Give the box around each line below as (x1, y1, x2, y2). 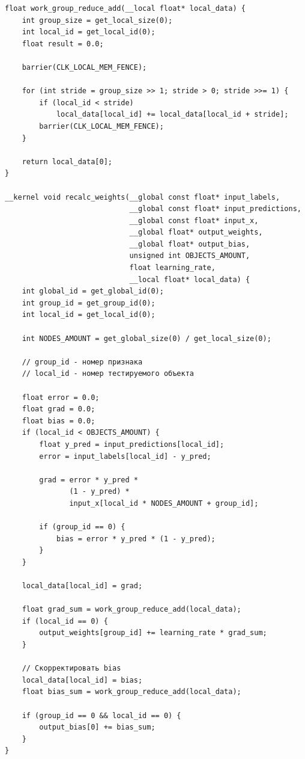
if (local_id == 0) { (22, 616, 108, 625)
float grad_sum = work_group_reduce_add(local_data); (22, 605, 241, 614)
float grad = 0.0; (22, 405, 95, 414)
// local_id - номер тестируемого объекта (22, 369, 194, 378)
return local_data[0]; (22, 157, 112, 166)
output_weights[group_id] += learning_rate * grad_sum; (39, 628, 267, 638)
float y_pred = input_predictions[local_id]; (39, 440, 225, 449)
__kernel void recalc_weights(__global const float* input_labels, (5, 192, 280, 201)
